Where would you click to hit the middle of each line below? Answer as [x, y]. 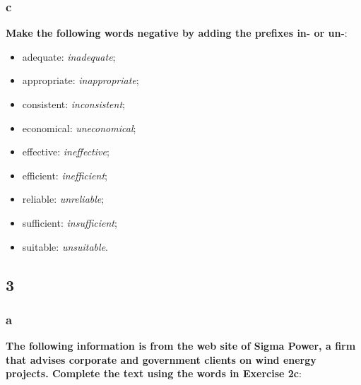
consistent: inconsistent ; [73, 104]
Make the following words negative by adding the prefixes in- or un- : [177, 33]
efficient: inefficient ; [65, 175]
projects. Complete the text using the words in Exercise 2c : [154, 373]
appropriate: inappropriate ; [81, 80]
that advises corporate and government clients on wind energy [161, 359]
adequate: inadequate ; [69, 56]
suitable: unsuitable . [65, 246]
